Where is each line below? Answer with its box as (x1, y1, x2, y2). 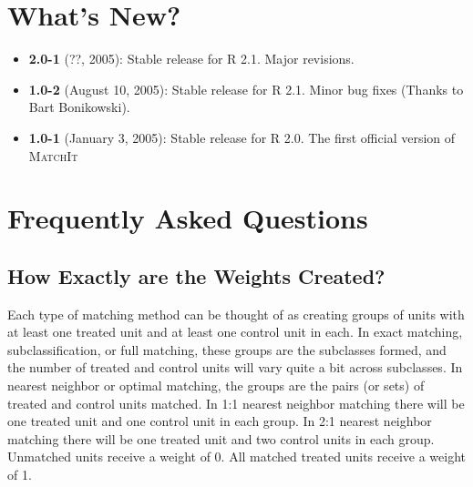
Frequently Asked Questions (7, 199, 368, 237)
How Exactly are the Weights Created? (7, 261, 386, 289)
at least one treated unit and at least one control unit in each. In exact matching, (7, 322, 463, 341)
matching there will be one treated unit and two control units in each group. (7, 429, 435, 448)
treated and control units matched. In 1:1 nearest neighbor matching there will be (7, 393, 465, 412)
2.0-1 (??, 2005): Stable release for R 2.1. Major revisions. (28, 49, 355, 68)
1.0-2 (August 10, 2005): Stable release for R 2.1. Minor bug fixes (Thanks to (28, 79, 464, 98)
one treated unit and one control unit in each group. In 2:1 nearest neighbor (7, 411, 432, 431)
